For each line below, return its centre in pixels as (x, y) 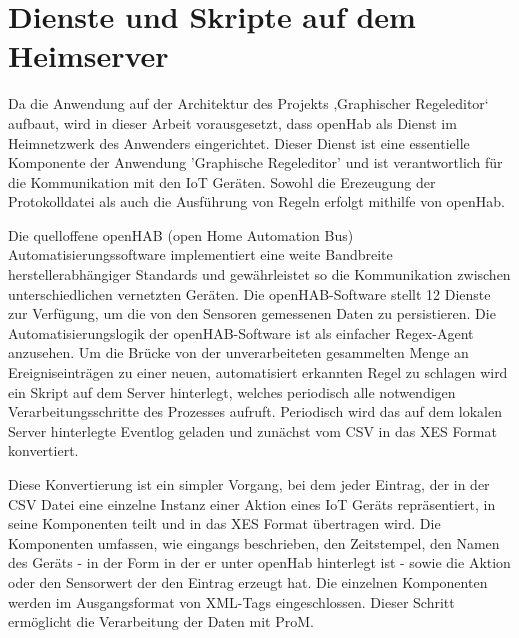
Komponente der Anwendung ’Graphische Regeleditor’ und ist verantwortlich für (255, 162)
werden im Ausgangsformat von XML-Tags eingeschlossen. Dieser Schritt (231, 601)
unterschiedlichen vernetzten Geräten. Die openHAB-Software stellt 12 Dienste (249, 293)
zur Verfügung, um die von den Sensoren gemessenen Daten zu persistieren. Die (252, 313)
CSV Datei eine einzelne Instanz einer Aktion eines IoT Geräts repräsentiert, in (252, 503)
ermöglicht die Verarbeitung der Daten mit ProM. (161, 621)
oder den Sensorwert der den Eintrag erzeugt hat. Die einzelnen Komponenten (248, 581)
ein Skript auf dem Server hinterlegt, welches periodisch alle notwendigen (232, 391)
